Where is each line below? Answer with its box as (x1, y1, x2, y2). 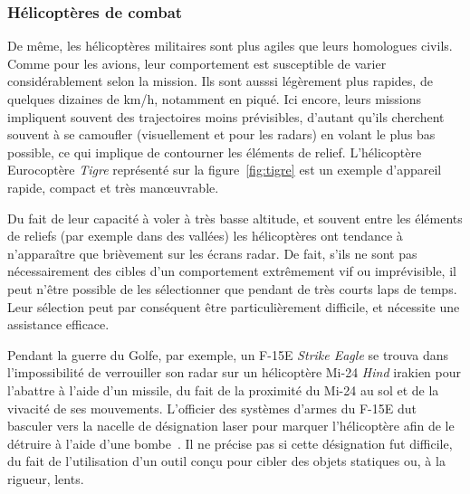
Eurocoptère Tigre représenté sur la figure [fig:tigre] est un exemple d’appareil (7, 160, 442, 179)
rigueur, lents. (7, 469, 84, 488)
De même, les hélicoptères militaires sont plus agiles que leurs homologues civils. (7, 36, 453, 55)
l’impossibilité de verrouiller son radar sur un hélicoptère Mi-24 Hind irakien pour (7, 363, 462, 382)
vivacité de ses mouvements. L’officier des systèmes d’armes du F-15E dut (7, 398, 417, 417)
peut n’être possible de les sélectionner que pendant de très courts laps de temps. (7, 279, 457, 298)
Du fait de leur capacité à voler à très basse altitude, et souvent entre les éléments (7, 208, 463, 227)
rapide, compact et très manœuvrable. (7, 177, 219, 196)
